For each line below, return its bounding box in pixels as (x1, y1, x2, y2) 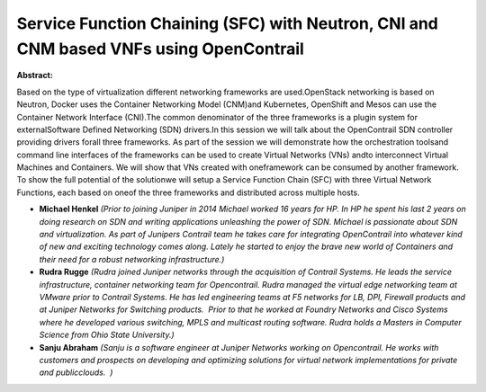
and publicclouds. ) (39, 367, 113, 378)
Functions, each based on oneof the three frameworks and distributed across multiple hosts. (16, 187, 360, 198)
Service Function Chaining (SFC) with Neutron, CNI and (16, 13, 438, 33)
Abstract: (16, 70, 53, 81)
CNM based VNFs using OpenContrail (16, 39, 305, 58)
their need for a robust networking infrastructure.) (39, 254, 225, 264)
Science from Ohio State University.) (39, 329, 175, 341)
